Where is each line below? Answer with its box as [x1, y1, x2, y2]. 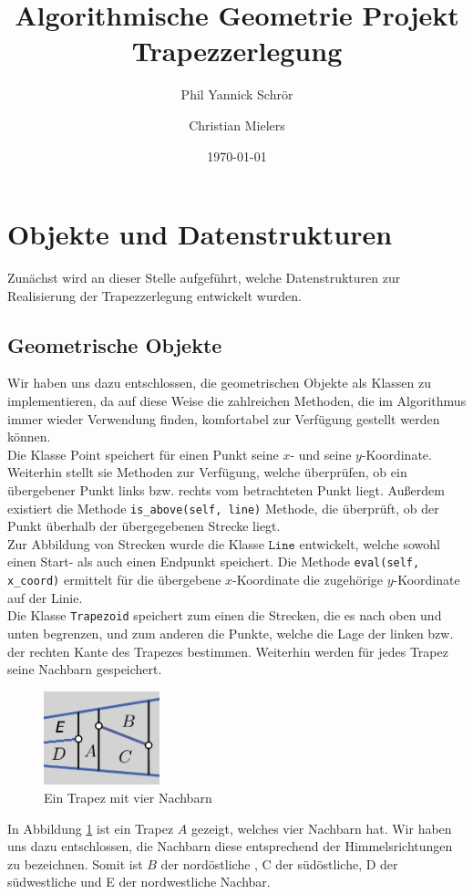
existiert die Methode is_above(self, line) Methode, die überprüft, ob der [7, 498, 439, 517]
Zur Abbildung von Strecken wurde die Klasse [7, 534, 264, 553]
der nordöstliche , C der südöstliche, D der [160, 854, 398, 873]
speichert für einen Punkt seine [105, 444, 279, 463]
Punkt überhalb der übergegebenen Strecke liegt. [7, 516, 281, 535]
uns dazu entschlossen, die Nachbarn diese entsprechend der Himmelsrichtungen [7, 837, 453, 856]
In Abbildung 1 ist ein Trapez [7, 818, 174, 837]
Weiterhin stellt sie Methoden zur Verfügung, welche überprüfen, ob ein [7, 463, 407, 482]
